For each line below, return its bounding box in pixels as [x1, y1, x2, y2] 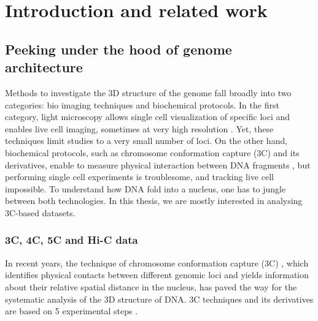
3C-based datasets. [5, 206, 76, 219]
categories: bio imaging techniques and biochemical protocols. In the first [5, 98, 279, 111]
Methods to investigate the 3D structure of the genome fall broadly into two [5, 86, 292, 99]
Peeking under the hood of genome [5, 39, 232, 58]
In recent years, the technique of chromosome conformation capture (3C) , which [5, 256, 309, 269]
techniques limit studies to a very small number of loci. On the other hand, [5, 134, 288, 147]
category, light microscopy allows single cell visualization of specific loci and [5, 110, 290, 123]
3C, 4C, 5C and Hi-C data [5, 232, 138, 247]
